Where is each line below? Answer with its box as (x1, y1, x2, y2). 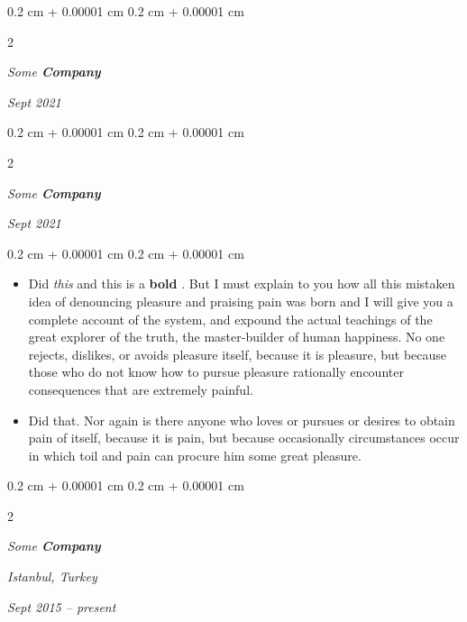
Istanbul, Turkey (7, 567, 97, 586)
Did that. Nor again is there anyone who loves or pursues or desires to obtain (28, 410, 455, 429)
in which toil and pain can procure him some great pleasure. (28, 445, 362, 464)
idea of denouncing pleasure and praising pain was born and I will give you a (28, 291, 453, 310)
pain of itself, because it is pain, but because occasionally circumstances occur (28, 428, 460, 447)
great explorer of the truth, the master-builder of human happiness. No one (28, 327, 445, 346)
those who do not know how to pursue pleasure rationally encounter (28, 362, 404, 381)
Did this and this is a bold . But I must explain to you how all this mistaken (28, 274, 455, 293)
